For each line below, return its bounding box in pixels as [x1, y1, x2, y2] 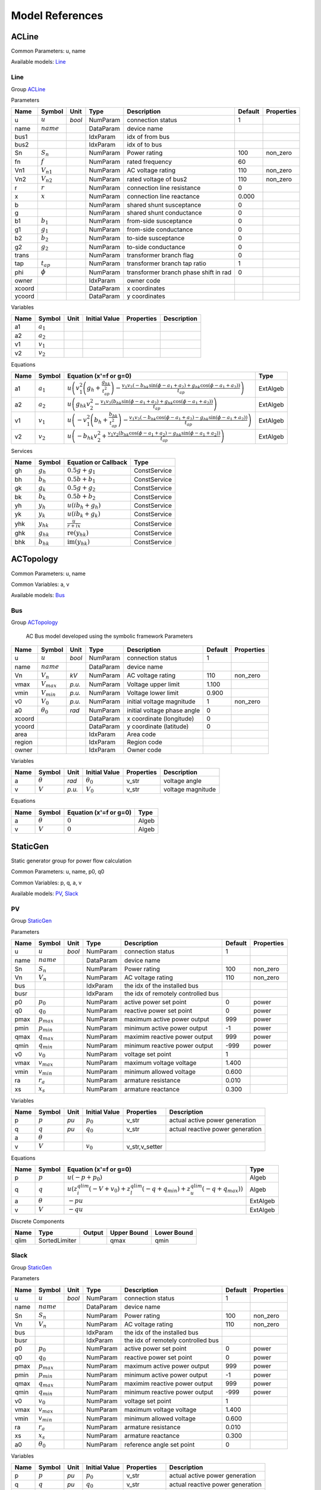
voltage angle [163, 777, 202, 785]
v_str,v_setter [126, 1142, 163, 1150]
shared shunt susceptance [127, 200, 202, 209]
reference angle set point [124, 1440, 195, 1448]
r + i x [67, 523, 81, 529]
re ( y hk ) [67, 529, 89, 538]
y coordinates [127, 292, 166, 300]
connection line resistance [127, 184, 201, 192]
